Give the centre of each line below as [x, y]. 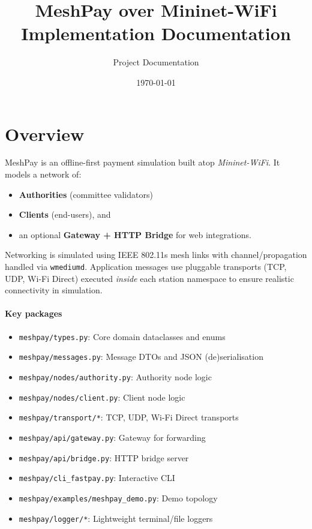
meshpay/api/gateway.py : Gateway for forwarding [112, 437]
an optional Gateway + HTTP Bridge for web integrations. [135, 234]
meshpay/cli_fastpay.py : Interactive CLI [97, 478]
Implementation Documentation [156, 33]
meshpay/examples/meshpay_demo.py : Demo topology [118, 498]
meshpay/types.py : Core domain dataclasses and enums [122, 336]
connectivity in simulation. [54, 290]
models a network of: [43, 174]
